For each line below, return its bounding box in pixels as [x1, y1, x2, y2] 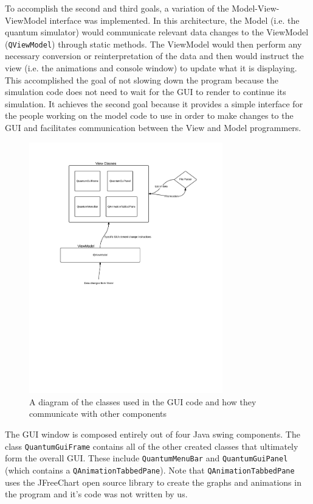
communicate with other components [29, 407, 167, 420]
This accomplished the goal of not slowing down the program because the [5, 73, 278, 86]
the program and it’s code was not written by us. [5, 488, 188, 500]
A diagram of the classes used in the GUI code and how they [29, 395, 256, 408]
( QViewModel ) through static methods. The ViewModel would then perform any [5, 37, 302, 50]
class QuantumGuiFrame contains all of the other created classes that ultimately [5, 439, 298, 452]
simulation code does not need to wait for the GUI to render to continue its [5, 85, 286, 98]
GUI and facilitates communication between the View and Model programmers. [5, 121, 301, 133]
